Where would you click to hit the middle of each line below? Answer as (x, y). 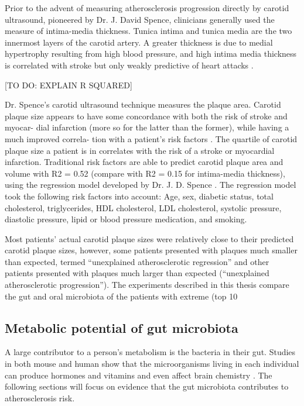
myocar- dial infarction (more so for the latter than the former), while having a (147, 127)
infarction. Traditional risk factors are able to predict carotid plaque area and (144, 162)
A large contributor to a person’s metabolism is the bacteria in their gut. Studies (150, 352)
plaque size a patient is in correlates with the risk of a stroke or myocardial (140, 150)
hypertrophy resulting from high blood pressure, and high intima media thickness (151, 54)
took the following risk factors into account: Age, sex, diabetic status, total (139, 196)
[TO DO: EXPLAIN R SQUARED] (69, 85)
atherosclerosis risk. (40, 398)
